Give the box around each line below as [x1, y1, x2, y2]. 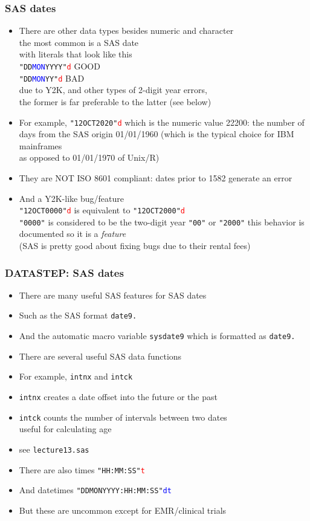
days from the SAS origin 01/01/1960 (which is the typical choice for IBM [19, 128, 294, 140]
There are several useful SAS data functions [19, 349, 182, 362]
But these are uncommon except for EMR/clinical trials [19, 503, 227, 516]
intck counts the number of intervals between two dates [19, 410, 227, 423]
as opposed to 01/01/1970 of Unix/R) [19, 151, 160, 164]
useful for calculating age [19, 422, 112, 435]
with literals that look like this [19, 48, 132, 60]
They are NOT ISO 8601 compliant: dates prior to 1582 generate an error [19, 171, 292, 184]
